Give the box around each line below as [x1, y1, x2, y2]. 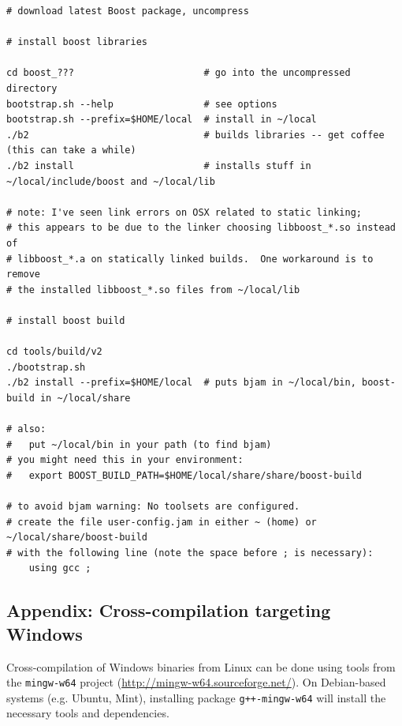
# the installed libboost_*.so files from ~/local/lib [6, 284, 300, 295]
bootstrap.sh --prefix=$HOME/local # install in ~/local [6, 114, 317, 126]
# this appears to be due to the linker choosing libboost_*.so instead [6, 222, 396, 234]
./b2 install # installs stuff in [6, 160, 311, 171]
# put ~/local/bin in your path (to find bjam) [6, 438, 272, 450]
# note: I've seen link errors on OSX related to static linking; [6, 206, 363, 218]
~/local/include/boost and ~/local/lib [6, 175, 215, 187]
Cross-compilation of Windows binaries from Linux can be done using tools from [6, 658, 396, 675]
